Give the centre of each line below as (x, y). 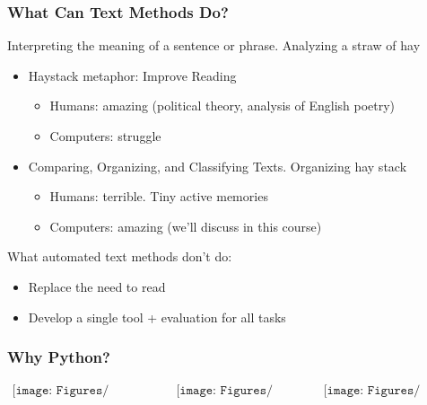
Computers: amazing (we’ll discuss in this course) (186, 226)
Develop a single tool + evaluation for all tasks (157, 317)
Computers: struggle (105, 136)
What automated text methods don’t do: (120, 256)
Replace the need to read (97, 286)
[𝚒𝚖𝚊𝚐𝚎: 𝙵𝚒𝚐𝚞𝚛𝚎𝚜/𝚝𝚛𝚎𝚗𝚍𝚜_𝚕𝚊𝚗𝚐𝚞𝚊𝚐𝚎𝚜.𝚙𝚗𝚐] (61, 391)
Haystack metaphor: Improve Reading (132, 75)
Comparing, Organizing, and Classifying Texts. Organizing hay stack (218, 166)
